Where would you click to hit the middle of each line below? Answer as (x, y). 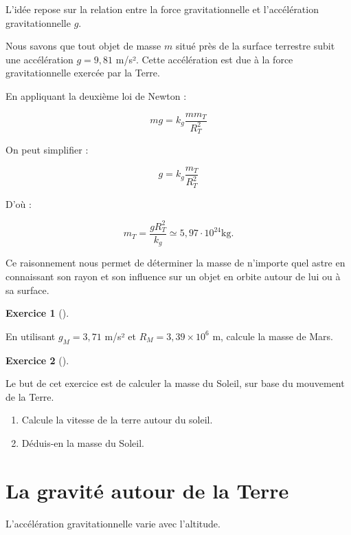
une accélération (39, 59)
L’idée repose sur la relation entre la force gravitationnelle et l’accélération (162, 9)
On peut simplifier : (47, 150)
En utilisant (31, 336)
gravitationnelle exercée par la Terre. (83, 73)
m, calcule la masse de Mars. (273, 336)
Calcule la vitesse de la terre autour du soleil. (117, 420)
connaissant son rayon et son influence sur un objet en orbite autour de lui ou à (173, 276)
